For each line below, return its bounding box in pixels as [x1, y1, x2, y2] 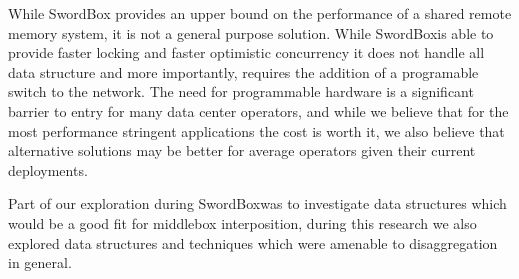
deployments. [8, 159, 88, 180]
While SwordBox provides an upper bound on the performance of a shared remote [8, 3, 512, 23]
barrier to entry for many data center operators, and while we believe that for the [8, 100, 509, 121]
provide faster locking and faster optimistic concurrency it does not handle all [8, 42, 485, 63]
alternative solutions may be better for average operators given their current [8, 140, 476, 161]
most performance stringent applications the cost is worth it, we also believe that [8, 120, 505, 141]
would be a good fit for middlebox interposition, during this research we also [8, 212, 477, 233]
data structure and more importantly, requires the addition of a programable [8, 61, 479, 82]
